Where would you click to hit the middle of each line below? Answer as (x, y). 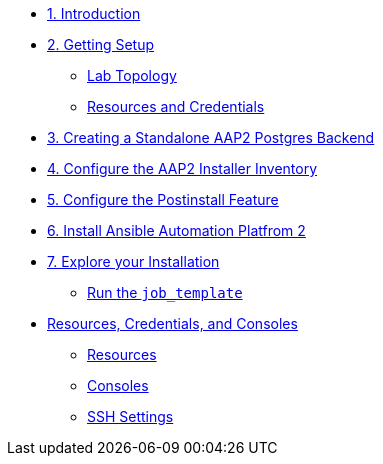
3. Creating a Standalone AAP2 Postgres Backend (211, 137)
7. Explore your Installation (133, 261)
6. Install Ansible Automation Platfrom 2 (176, 230)
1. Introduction (94, 13)
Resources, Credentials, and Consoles (172, 323)
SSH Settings (130, 416)
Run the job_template (165, 292)
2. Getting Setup (101, 44)
